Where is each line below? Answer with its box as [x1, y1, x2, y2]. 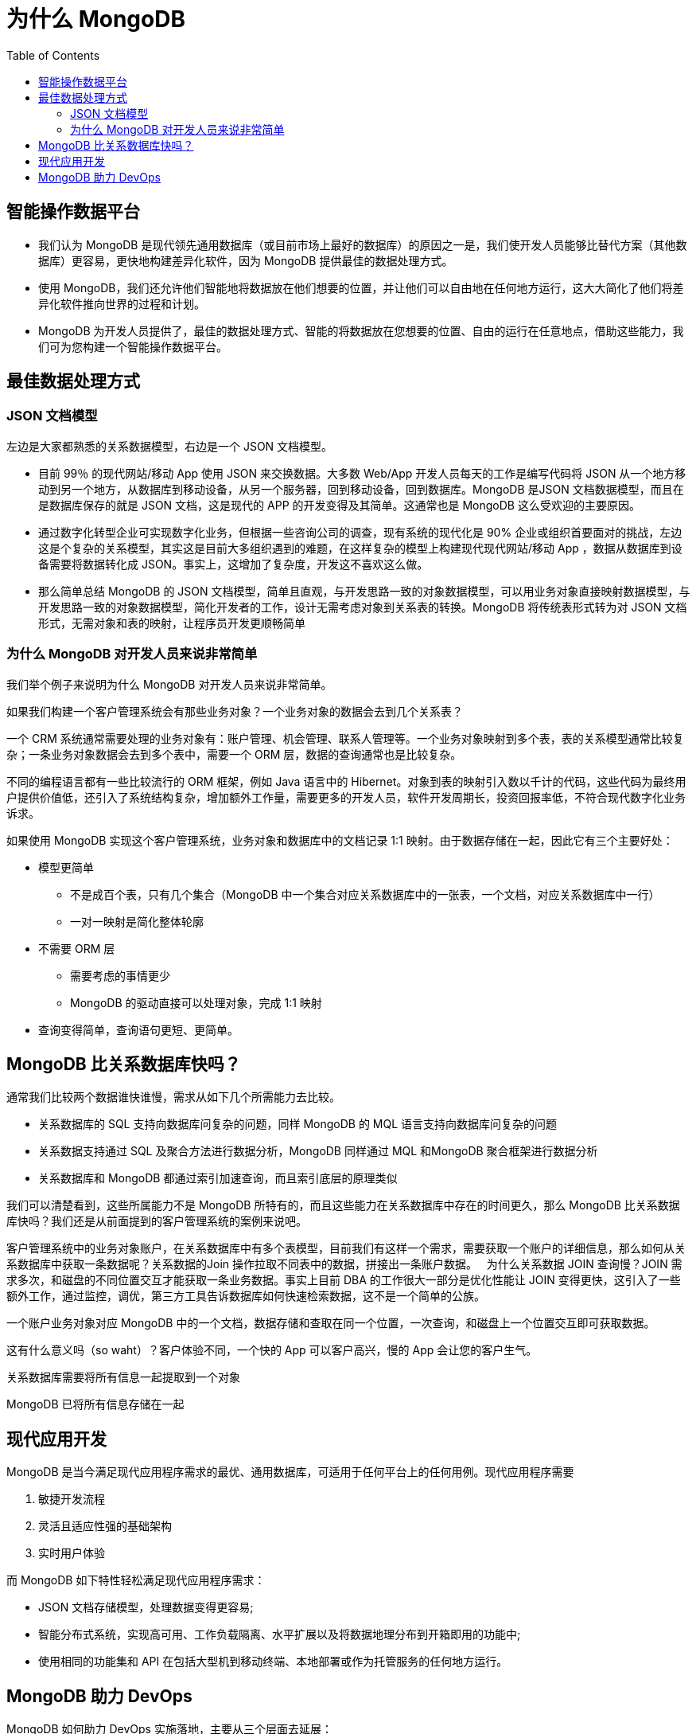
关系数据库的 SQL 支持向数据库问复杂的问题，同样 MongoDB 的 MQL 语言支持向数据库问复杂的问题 [38, 1117, 558, 1131]
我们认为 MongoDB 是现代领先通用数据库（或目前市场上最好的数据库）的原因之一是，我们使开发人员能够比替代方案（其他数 [38, 237, 687, 252]
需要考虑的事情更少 [70, 968, 170, 982]
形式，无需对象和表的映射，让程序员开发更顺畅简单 [38, 615, 305, 630]
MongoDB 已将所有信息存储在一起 [6, 1397, 185, 1412]
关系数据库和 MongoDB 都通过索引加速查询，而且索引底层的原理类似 [38, 1171, 398, 1185]
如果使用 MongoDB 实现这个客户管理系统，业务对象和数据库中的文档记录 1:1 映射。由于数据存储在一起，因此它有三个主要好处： [6, 833, 674, 847]
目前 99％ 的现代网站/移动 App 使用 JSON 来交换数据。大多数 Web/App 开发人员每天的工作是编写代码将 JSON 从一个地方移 [38, 466, 686, 480]
